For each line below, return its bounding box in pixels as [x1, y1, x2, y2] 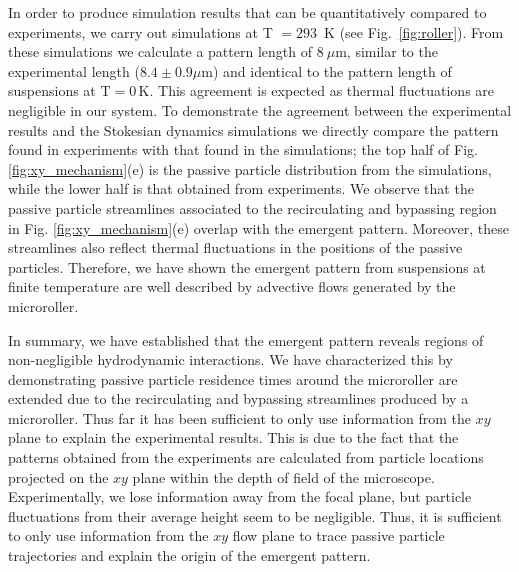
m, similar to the [335, 41, 438, 62]
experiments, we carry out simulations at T [8, 21, 273, 42]
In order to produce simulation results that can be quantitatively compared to [8, 2, 487, 22]
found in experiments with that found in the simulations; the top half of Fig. [8, 139, 478, 160]
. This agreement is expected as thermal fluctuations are [149, 80, 495, 101]
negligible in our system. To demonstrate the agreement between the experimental [8, 99, 512, 120]
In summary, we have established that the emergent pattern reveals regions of [8, 329, 484, 350]
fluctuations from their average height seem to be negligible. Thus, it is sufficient [8, 505, 502, 526]
